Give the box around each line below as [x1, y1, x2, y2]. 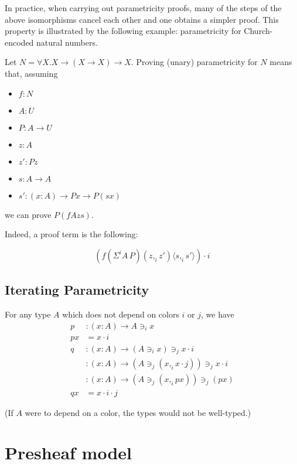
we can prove [5, 208, 52, 220]
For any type [5, 308, 51, 320]
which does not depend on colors [62, 308, 179, 320]
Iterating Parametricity [5, 281, 149, 299]
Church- [244, 25, 273, 37]
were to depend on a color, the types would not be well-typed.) [25, 406, 251, 418]
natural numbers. [36, 36, 98, 48]
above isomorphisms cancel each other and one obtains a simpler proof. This [5, 13, 279, 25]
